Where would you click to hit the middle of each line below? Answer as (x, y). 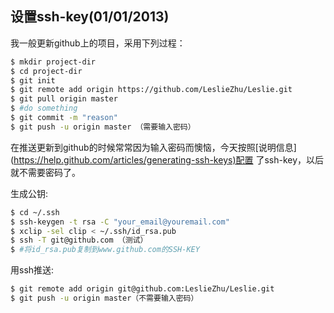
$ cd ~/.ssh (35, 212)
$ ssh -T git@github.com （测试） (79, 240)
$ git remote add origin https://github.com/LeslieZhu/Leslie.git (151, 90)
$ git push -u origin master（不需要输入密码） (104, 298)
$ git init (33, 80)
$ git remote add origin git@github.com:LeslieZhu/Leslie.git (142, 289)
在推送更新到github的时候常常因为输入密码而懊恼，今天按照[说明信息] (153, 147)
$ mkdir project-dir (53, 62)
